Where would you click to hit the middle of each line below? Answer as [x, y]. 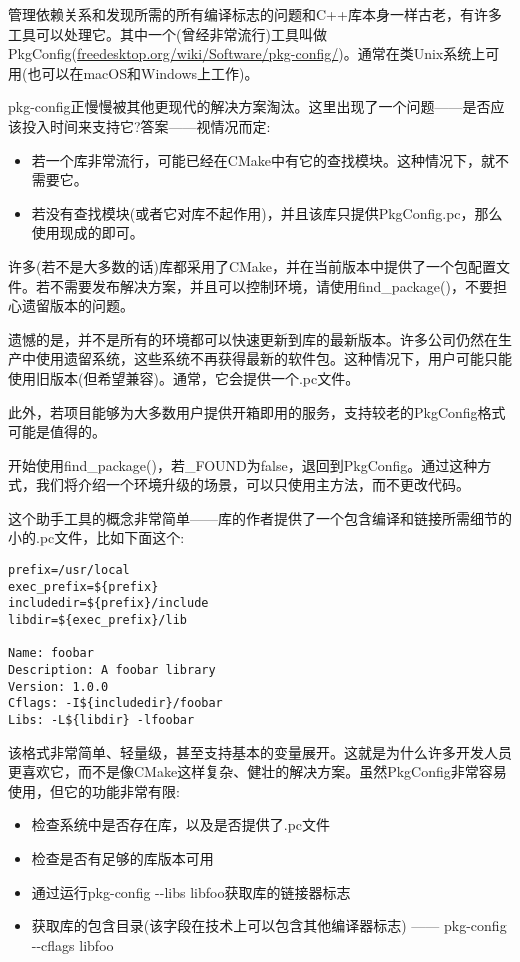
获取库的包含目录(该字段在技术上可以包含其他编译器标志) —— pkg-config [269, 925]
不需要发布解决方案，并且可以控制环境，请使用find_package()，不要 [271, 285]
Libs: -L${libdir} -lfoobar [101, 719]
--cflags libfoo [72, 944]
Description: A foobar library [112, 670]
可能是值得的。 [57, 431]
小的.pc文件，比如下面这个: [96, 537]
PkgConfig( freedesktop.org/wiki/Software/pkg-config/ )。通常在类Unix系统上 [247, 53]
